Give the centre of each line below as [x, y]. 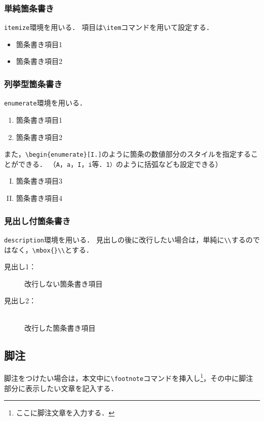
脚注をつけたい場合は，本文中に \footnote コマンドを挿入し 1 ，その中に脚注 [129, 377]
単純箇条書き [29, 8]
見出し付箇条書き [37, 220]
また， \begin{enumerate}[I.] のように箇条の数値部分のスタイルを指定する [128, 154]
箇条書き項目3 [39, 181]
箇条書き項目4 [39, 198]
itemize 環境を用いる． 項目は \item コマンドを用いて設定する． [109, 27]
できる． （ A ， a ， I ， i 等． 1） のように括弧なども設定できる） [120, 164]
